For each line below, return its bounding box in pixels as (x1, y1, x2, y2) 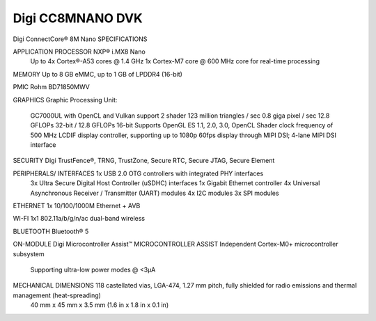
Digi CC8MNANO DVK (13, 10, 143, 26)
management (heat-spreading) (13, 291, 101, 299)
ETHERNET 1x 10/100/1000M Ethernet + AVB (13, 202, 141, 210)
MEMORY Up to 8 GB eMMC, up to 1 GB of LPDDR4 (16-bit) (13, 70, 182, 78)
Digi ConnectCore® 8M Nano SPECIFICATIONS (13, 35, 148, 43)
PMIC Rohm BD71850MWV (13, 83, 90, 91)
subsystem (13, 249, 45, 258)
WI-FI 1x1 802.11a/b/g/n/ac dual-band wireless (13, 214, 146, 223)
